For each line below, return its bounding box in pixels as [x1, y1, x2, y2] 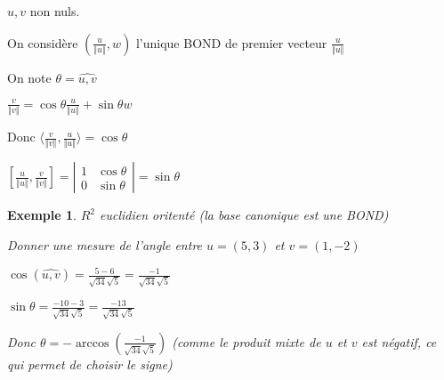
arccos [76, 336, 109, 350]
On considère [7, 33, 78, 52]
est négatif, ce [361, 332, 437, 351]
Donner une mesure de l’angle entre [7, 235, 203, 254]
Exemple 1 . [7, 206, 77, 224]
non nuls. [29, 2, 80, 20]
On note [7, 68, 52, 86]
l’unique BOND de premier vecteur [135, 33, 327, 52]
